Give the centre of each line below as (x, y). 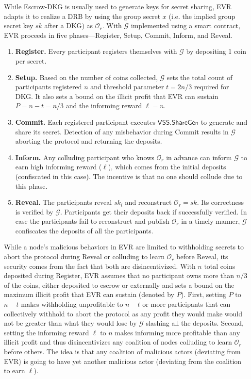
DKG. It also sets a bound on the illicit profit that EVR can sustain (117, 96)
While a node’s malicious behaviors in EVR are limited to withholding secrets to (124, 247)
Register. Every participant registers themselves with (96, 51)
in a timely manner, (211, 221)
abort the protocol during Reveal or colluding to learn (84, 256)
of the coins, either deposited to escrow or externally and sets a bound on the (119, 285)
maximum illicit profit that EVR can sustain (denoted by (89, 294)
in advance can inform (199, 157)
